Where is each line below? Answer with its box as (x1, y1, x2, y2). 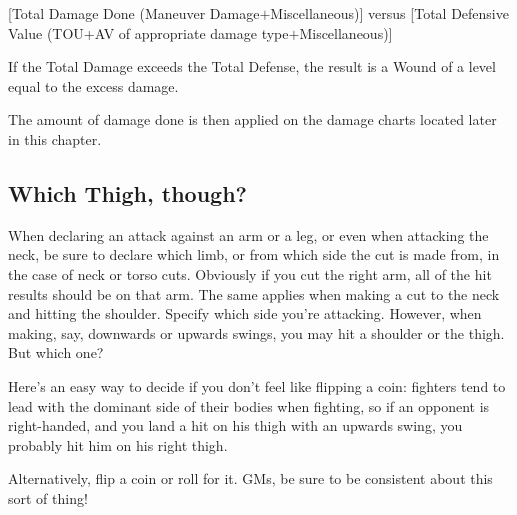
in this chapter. (8, 128, 102, 149)
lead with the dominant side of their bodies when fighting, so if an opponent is (8, 395, 490, 416)
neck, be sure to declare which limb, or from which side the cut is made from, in (8, 244, 500, 265)
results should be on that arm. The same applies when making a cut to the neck (8, 283, 500, 304)
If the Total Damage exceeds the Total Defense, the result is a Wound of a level (8, 56, 496, 77)
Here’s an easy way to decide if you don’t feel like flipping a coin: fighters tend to (8, 375, 506, 396)
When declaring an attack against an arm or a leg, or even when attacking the (8, 224, 489, 245)
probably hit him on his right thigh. (8, 434, 228, 455)
